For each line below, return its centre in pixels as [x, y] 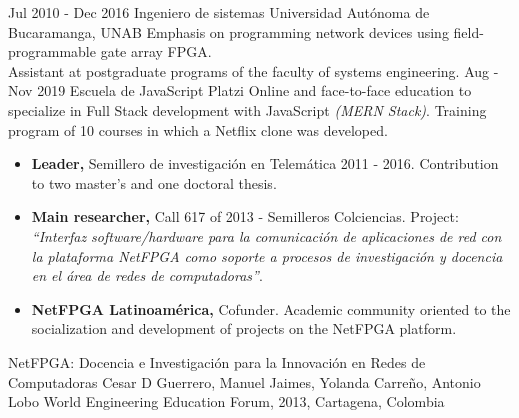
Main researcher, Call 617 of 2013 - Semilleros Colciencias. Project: [245, 216]
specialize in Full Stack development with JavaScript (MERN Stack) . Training [247, 109]
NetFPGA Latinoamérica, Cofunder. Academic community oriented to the [271, 308]
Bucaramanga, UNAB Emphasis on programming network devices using [228, 31]
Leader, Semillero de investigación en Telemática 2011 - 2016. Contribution [265, 163]
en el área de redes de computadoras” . [147, 275]
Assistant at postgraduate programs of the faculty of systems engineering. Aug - [253, 70]
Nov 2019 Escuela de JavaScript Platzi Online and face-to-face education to [240, 90]
